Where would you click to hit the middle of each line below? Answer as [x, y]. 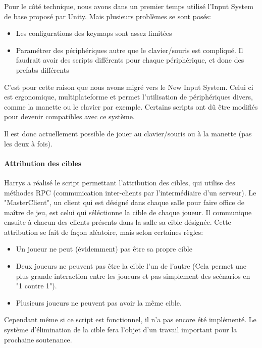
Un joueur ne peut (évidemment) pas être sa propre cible [104, 249]
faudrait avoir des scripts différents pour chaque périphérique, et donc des [130, 60]
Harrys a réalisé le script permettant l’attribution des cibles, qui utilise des [120, 182]
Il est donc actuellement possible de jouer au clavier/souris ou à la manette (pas [128, 133]
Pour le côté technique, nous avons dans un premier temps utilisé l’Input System [129, 6]
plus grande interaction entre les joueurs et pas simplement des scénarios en [133, 276]
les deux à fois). [28, 143]
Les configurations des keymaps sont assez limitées [94, 33]
